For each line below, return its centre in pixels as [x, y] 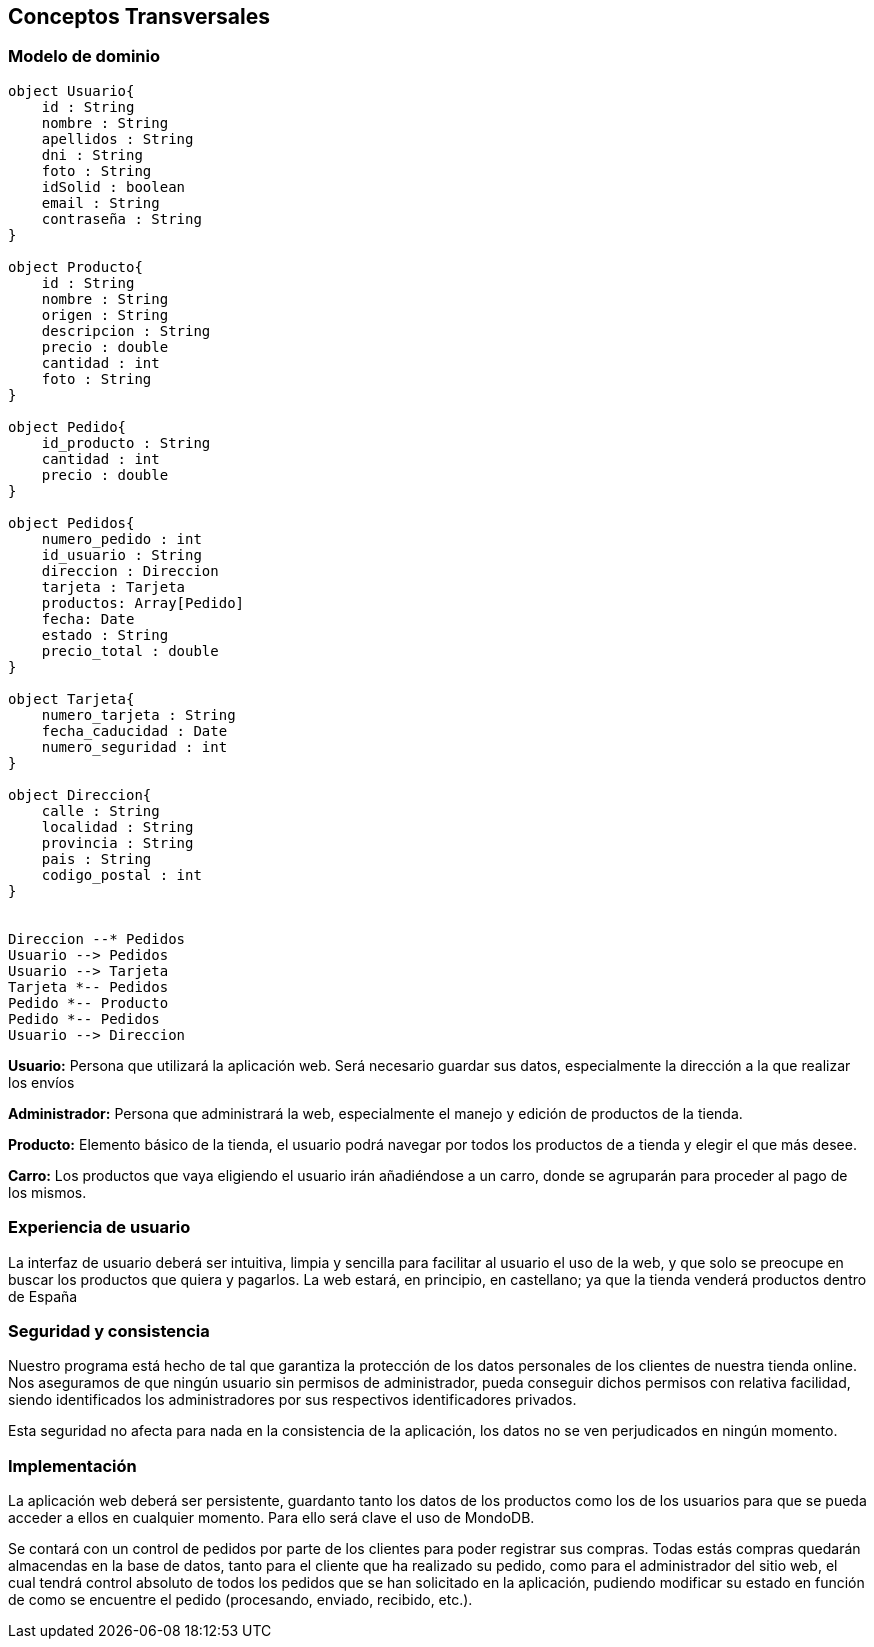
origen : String [105, 314]
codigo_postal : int [121, 874]
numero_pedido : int [121, 538]
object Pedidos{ [71, 522]
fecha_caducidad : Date [134, 730]
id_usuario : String [121, 554]
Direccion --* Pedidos [97, 938]
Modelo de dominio [84, 56]
